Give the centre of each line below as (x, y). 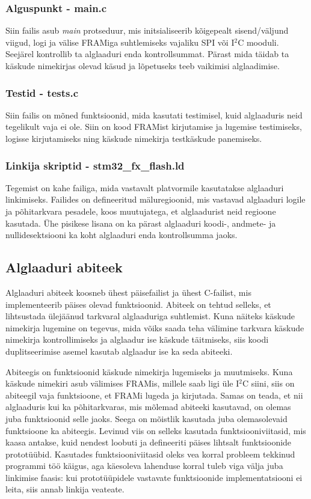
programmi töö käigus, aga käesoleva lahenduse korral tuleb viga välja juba (144, 466)
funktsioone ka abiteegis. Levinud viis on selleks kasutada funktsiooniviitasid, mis (156, 430)
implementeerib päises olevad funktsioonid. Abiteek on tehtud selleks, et (138, 304)
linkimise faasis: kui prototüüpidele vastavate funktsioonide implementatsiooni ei (154, 477)
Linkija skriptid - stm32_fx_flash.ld (95, 165)
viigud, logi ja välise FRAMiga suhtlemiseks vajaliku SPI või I (120, 42)
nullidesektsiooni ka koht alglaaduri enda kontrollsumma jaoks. (122, 235)
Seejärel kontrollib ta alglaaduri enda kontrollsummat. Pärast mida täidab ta (147, 54)
